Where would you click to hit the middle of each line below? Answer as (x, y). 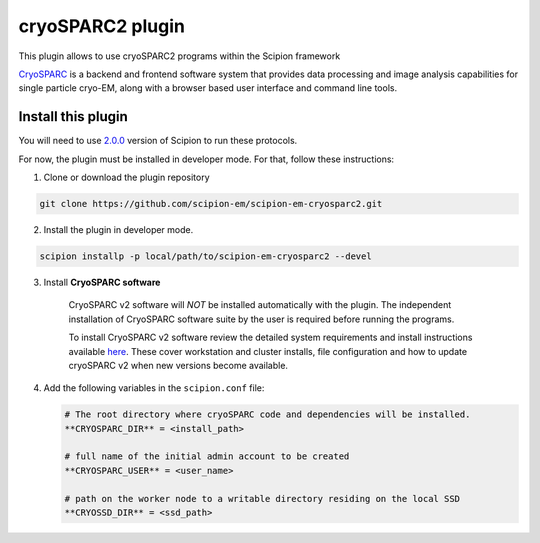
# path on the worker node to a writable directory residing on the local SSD (262, 498)
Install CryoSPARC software (102, 282)
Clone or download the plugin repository (126, 177)
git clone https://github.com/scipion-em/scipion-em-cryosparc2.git (211, 203)
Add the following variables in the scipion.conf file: (154, 388)
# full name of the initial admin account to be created (207, 456)
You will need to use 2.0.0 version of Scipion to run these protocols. (158, 141)
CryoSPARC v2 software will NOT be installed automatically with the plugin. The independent (260, 305)
